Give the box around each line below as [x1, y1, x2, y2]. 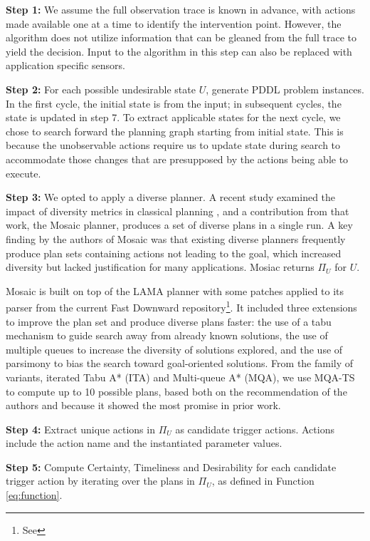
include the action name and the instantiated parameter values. [6, 436, 282, 450]
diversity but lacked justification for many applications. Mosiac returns [6, 259, 314, 274]
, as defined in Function [211, 473, 314, 488]
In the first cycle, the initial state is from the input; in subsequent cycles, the [6, 96, 342, 110]
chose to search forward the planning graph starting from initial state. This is [6, 123, 344, 138]
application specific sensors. [6, 58, 125, 73]
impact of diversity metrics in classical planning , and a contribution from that [6, 203, 349, 218]
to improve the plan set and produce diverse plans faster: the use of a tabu [6, 314, 332, 329]
